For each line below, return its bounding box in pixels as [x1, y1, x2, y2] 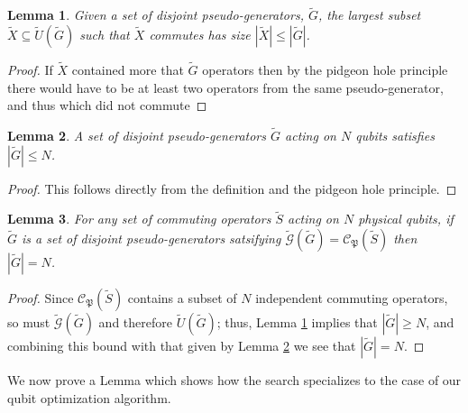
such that [79, 24, 130, 43]
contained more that [71, 60, 184, 79]
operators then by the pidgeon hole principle [202, 60, 448, 79]
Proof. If [7, 60, 53, 79]
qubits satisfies [355, 126, 435, 145]
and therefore [98, 313, 172, 332]
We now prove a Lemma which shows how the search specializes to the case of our [7, 371, 462, 390]
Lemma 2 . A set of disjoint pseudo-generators [7, 126, 266, 145]
